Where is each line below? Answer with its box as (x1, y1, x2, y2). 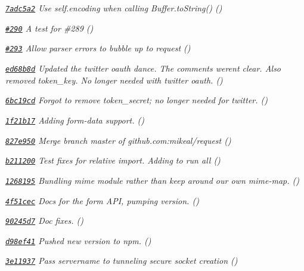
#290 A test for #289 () (5, 21, 94, 34)
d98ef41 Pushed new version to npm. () (5, 234, 151, 247)
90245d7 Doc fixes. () (5, 214, 83, 227)
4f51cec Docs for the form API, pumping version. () (5, 194, 199, 207)
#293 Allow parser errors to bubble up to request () (5, 42, 191, 54)
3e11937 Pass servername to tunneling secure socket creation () (5, 254, 238, 267)
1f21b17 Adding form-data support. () (5, 113, 145, 126)
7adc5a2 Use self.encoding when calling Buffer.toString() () (5, 2, 222, 14)
